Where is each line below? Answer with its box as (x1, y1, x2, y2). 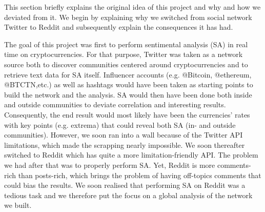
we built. (4, 200, 32, 210)
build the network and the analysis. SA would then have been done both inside (4, 89, 252, 100)
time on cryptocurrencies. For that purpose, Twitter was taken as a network (4, 49, 243, 60)
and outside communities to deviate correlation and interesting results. (4, 99, 226, 110)
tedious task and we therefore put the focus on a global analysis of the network (4, 189, 253, 200)
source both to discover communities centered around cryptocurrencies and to (4, 59, 248, 69)
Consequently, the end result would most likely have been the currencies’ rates (4, 109, 250, 120)
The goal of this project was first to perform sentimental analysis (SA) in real (4, 38, 248, 49)
